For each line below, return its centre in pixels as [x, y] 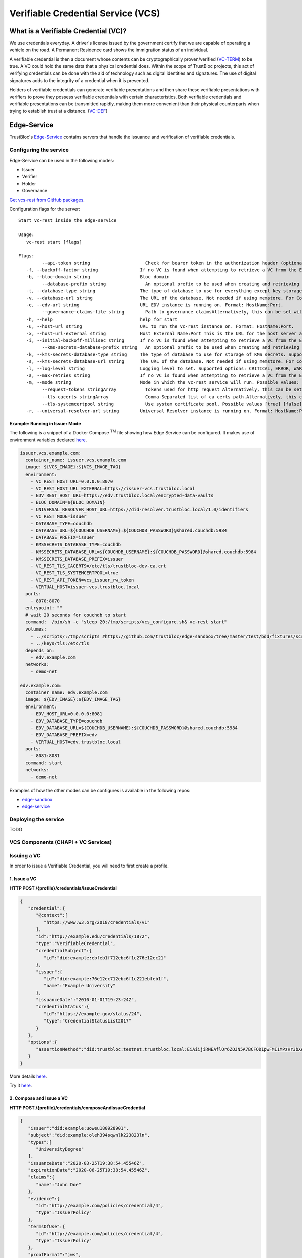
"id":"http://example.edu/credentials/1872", [93, 936]
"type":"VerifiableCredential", [76, 943]
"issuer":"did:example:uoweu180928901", [79, 1128]
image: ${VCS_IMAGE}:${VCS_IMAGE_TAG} [73, 467]
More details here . [28, 1076]
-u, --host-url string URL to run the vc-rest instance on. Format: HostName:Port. [160, 326]
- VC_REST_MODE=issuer [58, 517]
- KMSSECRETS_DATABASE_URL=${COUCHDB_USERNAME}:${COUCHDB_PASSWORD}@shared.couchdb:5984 [143, 552]
